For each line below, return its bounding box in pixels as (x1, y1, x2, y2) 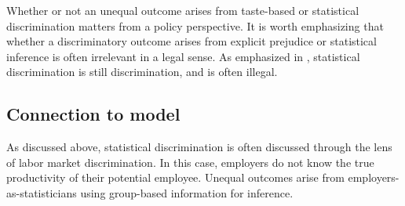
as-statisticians (6, 184, 77, 201)
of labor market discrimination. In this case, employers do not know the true (6, 154, 374, 170)
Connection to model (6, 102, 181, 126)
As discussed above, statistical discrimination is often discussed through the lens (6, 139, 392, 155)
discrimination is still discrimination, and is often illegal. (6, 63, 278, 80)
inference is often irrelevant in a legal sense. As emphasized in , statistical (6, 48, 360, 64)
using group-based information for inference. (80, 184, 294, 201)
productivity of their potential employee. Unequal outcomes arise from (6, 169, 345, 186)
